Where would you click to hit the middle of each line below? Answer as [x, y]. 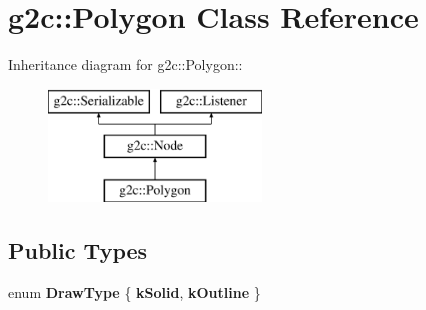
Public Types [78, 250]
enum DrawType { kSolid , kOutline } [134, 291]
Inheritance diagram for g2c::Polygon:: [125, 64]
